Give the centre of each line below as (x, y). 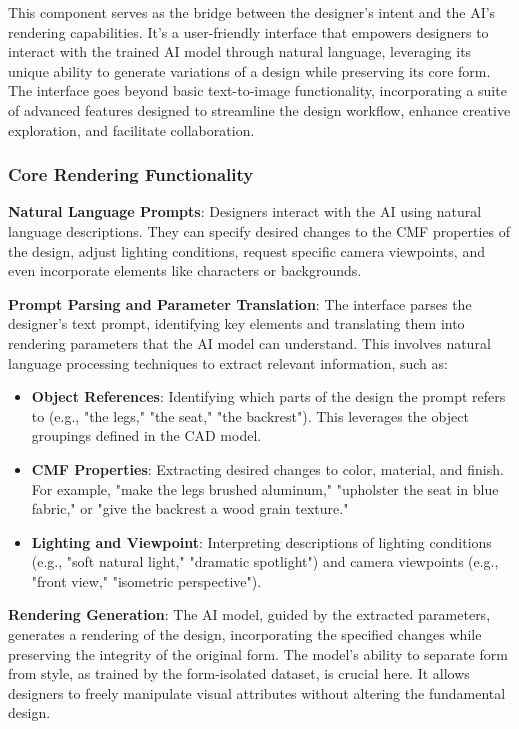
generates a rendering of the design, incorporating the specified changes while (245, 634)
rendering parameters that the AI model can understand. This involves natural (249, 342)
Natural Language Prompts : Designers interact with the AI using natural (245, 211)
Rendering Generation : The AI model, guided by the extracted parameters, (249, 614)
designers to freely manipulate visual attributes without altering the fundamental (257, 692)
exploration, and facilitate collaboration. (131, 129)
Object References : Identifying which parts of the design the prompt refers (268, 396)
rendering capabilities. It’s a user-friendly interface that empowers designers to (248, 31)
